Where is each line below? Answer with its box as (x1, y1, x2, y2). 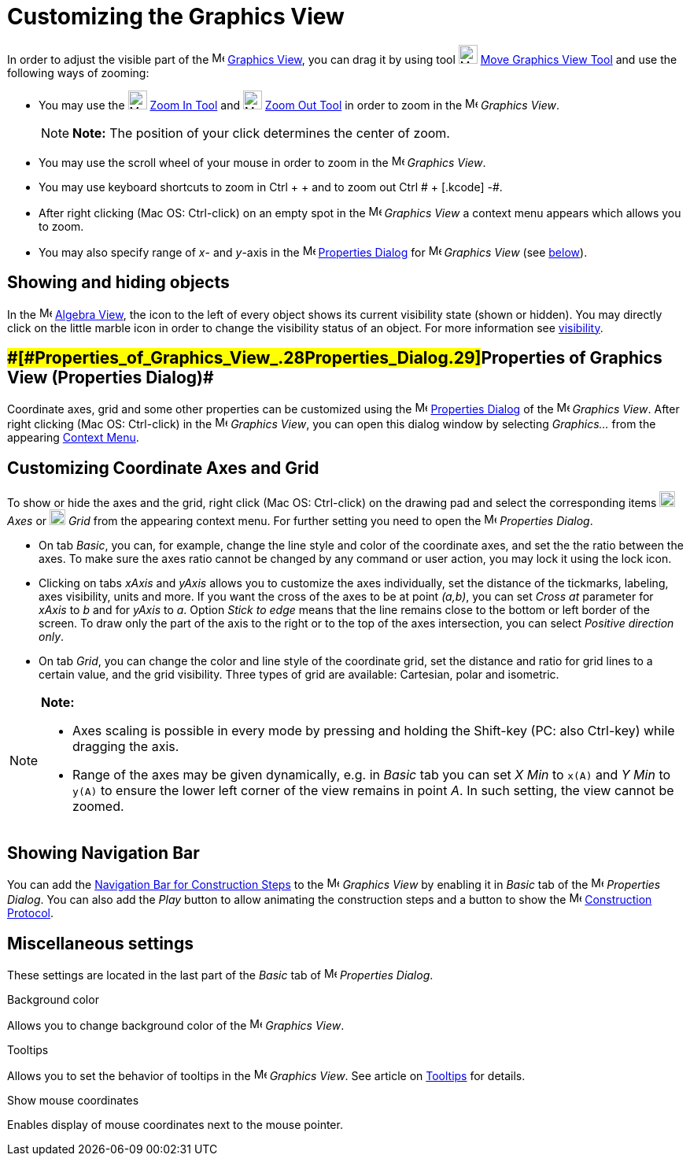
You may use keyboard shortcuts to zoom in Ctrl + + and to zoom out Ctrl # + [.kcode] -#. (39, 179, 503, 194)
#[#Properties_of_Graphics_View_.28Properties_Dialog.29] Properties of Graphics (7, 348, 662, 368)
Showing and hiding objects (7, 272, 230, 293)
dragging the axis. (72, 738, 179, 755)
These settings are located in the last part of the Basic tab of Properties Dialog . (7, 968, 434, 982)
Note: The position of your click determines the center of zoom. (72, 124, 450, 141)
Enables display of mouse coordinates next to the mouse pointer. (7, 1117, 343, 1131)
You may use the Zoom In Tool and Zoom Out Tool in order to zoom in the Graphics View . (39, 98, 560, 112)
